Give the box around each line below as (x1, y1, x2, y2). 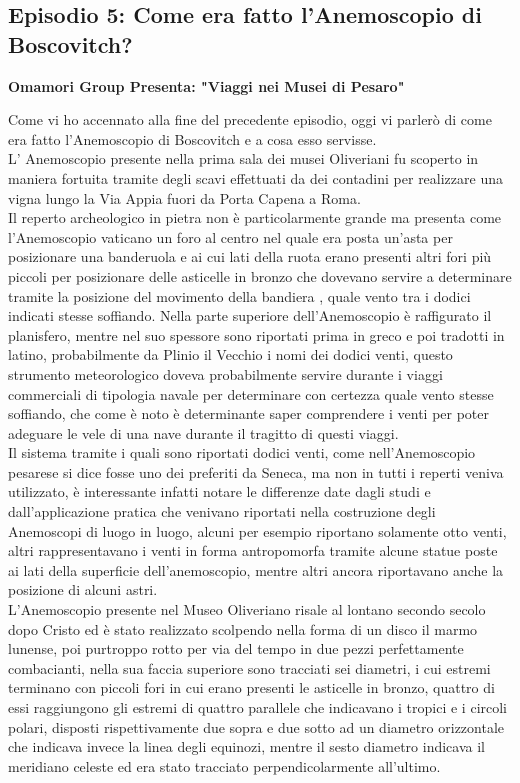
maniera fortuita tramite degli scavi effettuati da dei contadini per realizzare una (8, 167, 503, 188)
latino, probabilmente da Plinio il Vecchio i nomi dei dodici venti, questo (8, 344, 453, 365)
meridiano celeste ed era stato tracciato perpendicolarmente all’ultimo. (8, 755, 441, 776)
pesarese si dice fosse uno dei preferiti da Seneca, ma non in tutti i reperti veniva (8, 461, 504, 482)
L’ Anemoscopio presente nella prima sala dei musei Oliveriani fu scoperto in (8, 148, 479, 169)
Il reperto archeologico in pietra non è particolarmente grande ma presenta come (8, 207, 502, 228)
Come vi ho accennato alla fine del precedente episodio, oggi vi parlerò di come (8, 109, 492, 130)
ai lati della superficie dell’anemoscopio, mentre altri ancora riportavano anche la (8, 559, 504, 580)
